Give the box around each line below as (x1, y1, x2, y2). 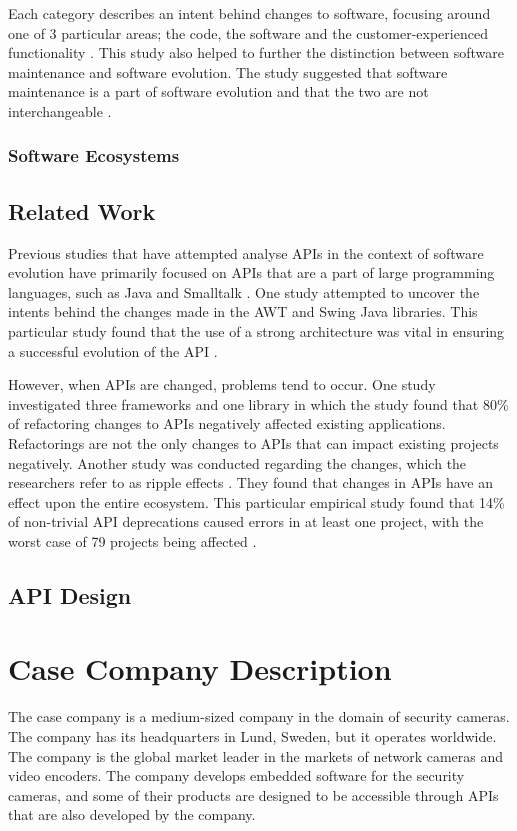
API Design (8, 579, 132, 610)
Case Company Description (8, 648, 392, 689)
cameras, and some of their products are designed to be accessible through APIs (8, 784, 499, 805)
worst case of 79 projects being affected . (8, 530, 257, 551)
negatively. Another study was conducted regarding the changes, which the (8, 452, 467, 473)
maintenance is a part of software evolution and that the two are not (8, 81, 429, 102)
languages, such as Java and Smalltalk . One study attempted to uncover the (8, 281, 480, 302)
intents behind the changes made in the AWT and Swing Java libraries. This (8, 301, 478, 322)
